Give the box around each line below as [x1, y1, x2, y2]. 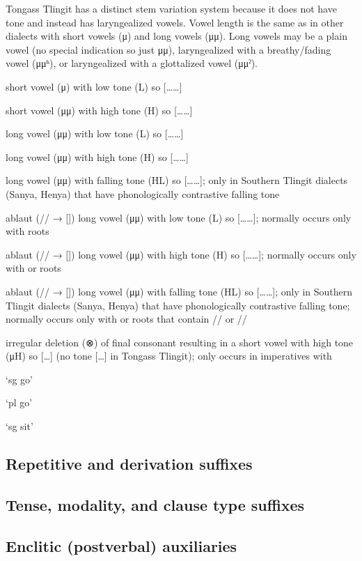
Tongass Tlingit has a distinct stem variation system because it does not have [6, 1, 337, 15]
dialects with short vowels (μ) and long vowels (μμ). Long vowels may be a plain [6, 29, 347, 43]
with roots [6, 224, 49, 238]
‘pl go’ [6, 395, 33, 410]
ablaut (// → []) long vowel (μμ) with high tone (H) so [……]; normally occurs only [6, 247, 356, 261]
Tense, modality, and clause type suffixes [6, 493, 305, 515]
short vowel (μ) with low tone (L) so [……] [6, 79, 182, 93]
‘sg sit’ [6, 419, 33, 433]
